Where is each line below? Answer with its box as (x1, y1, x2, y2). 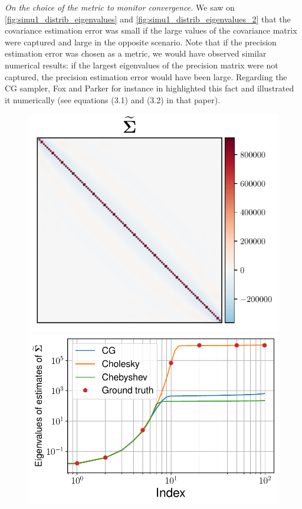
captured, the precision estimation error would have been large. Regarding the (5, 70, 287, 83)
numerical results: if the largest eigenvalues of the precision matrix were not (5, 58, 278, 71)
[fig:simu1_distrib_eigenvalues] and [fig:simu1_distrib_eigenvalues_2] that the (5, 12, 291, 25)
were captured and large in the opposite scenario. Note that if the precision (5, 35, 277, 48)
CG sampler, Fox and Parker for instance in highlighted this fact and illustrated (5, 82, 294, 94)
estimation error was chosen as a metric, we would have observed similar (5, 47, 267, 60)
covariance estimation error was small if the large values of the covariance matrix (5, 24, 297, 37)
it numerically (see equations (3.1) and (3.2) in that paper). (5, 93, 221, 106)
